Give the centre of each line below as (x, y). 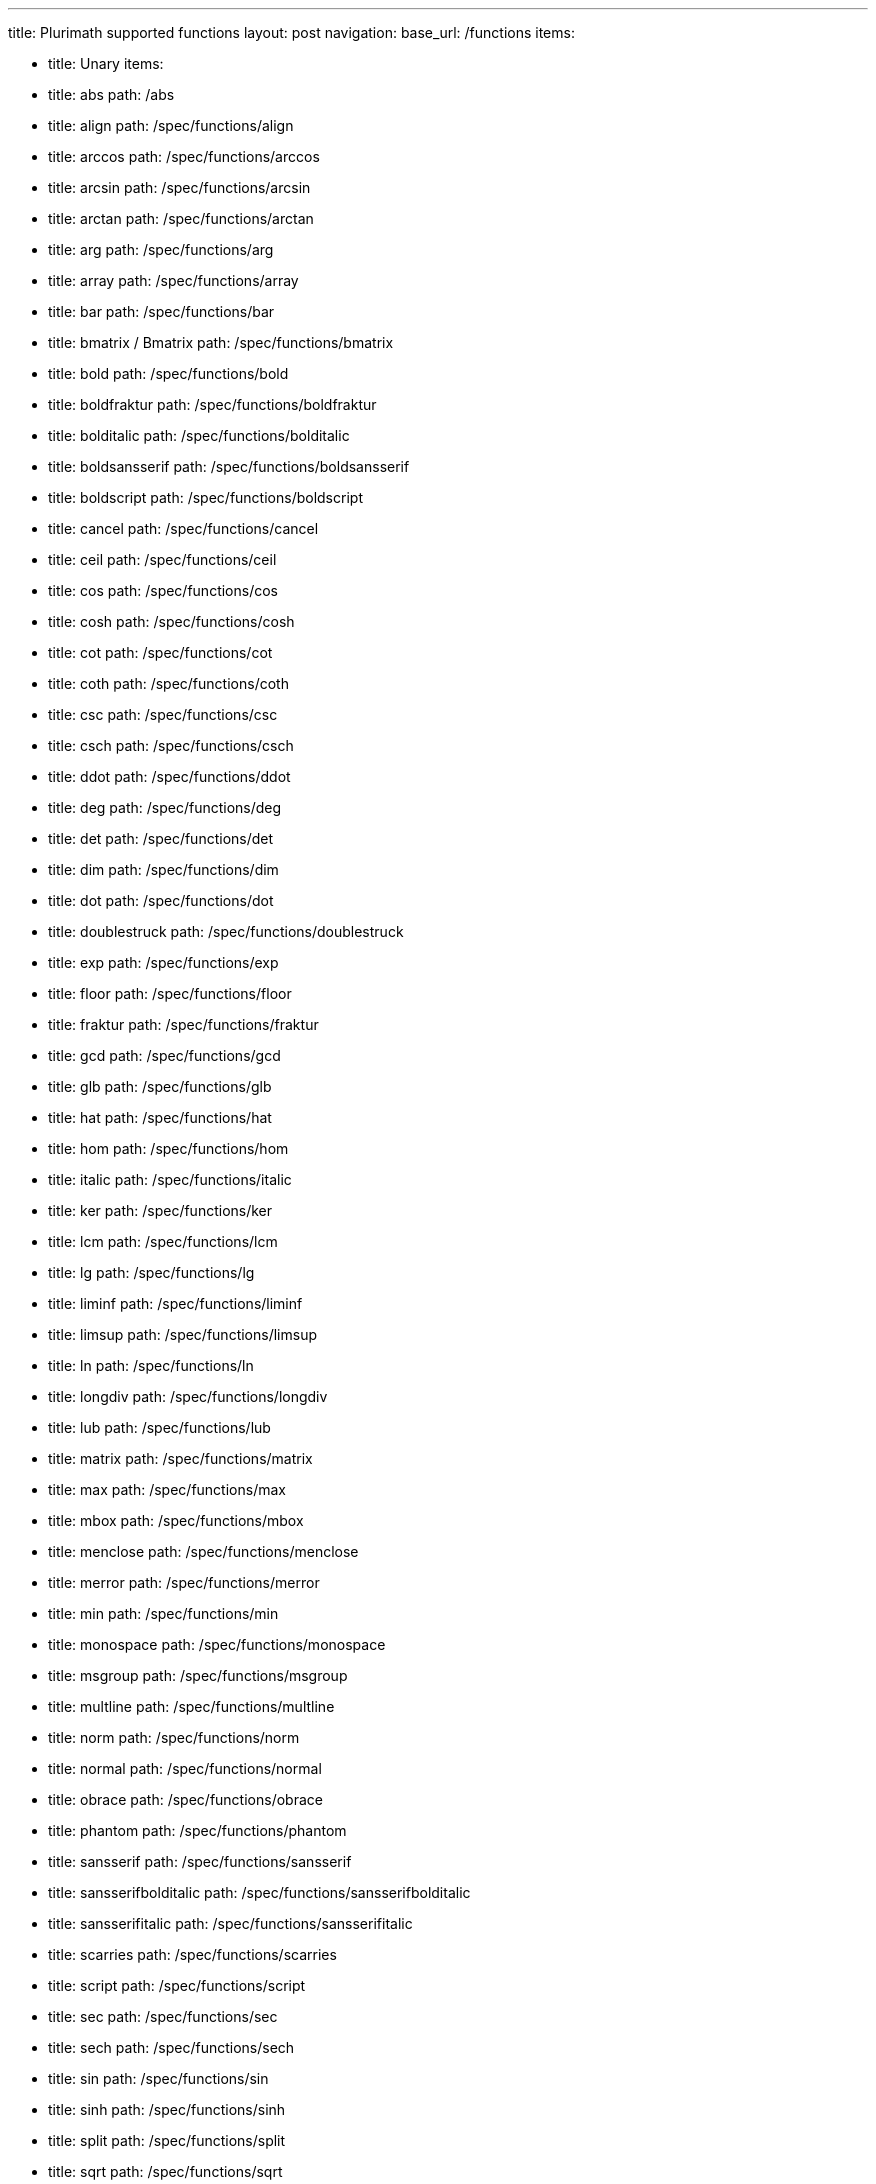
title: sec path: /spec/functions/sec (163, 2016)
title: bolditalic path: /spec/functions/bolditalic (199, 435)
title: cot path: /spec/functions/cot (160, 652)
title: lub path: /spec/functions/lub (159, 1427)
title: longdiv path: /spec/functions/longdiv (188, 1396)
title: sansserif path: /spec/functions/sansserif (200, 1861)
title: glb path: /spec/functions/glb (160, 1086)
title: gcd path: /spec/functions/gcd (164, 1055)
